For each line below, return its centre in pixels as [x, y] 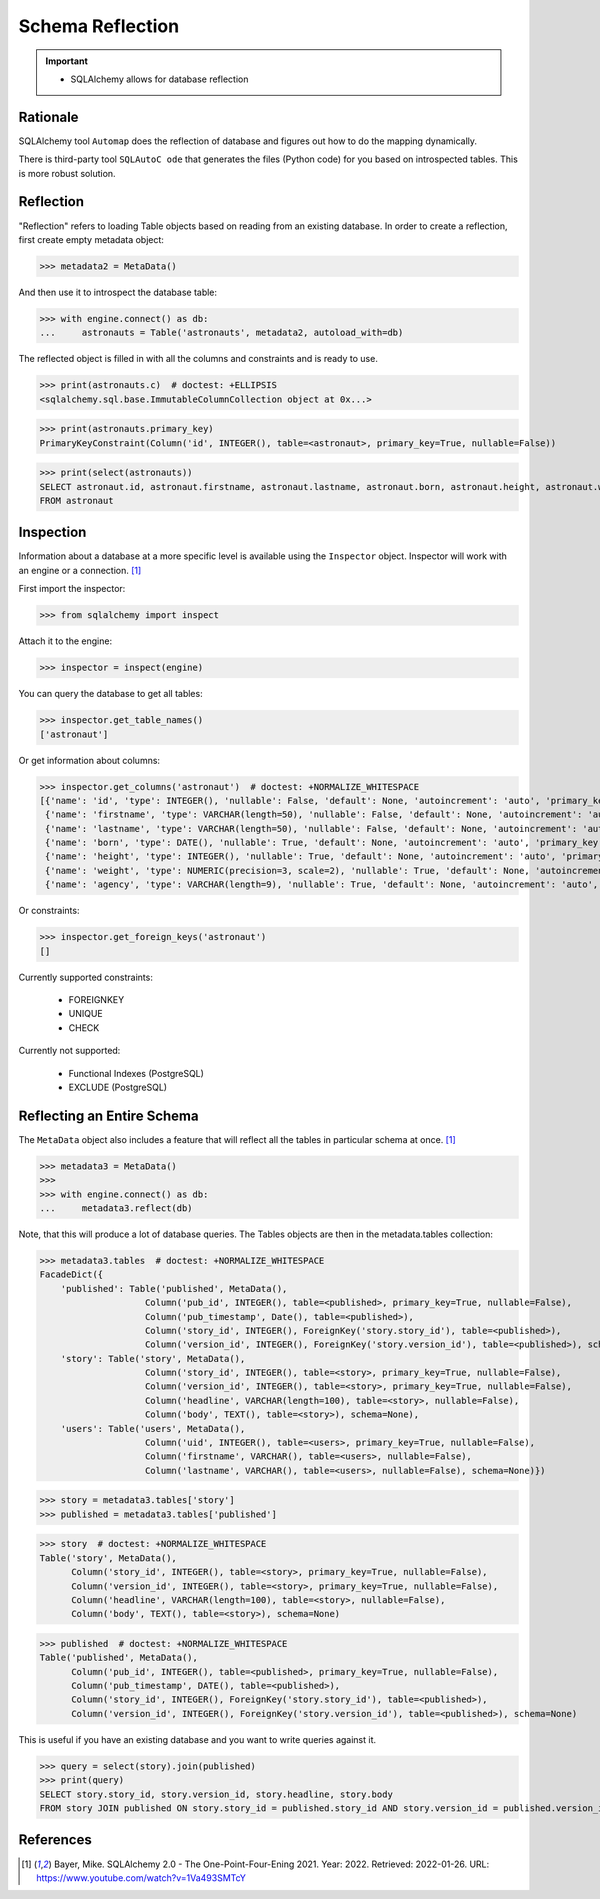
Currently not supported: [69, 1051]
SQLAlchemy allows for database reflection [159, 79]
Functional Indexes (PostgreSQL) [136, 1073]
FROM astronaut [76, 500]
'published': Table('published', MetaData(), [174, 1288]
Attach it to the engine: [65, 641]
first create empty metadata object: [91, 239]
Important [67, 61]
